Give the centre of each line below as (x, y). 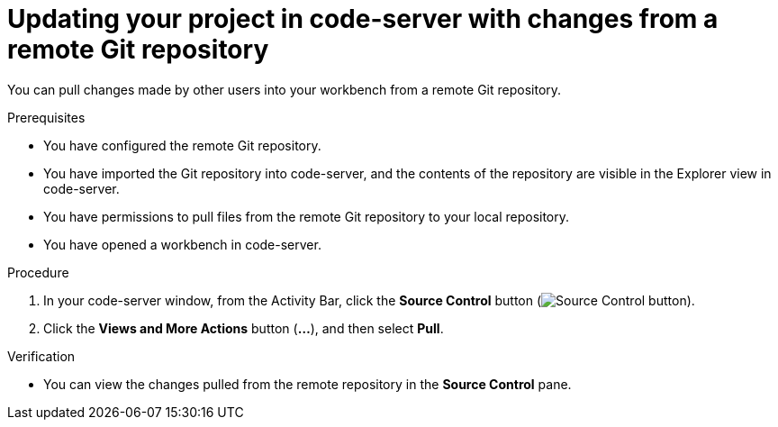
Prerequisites (46, 117)
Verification (41, 356)
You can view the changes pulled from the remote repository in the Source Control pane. (308, 384)
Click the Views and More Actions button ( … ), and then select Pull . (244, 328)
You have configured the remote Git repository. (182, 145)
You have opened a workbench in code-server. (182, 244)
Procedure (38, 272)
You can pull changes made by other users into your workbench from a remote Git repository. (285, 89)
